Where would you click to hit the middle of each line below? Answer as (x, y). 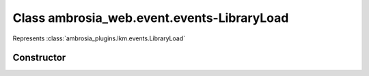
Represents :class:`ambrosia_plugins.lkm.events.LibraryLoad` (99, 38)
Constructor (39, 58)
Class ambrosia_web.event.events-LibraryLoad (151, 18)
